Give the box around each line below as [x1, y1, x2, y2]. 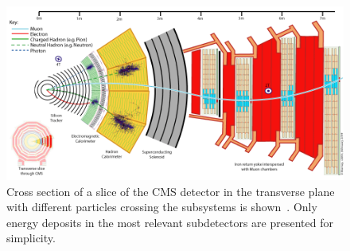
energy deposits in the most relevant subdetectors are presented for [6, 214, 333, 230]
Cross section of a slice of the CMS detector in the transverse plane [6, 182, 335, 199]
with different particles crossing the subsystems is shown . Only [6, 198, 317, 215]
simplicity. [6, 229, 56, 246]
